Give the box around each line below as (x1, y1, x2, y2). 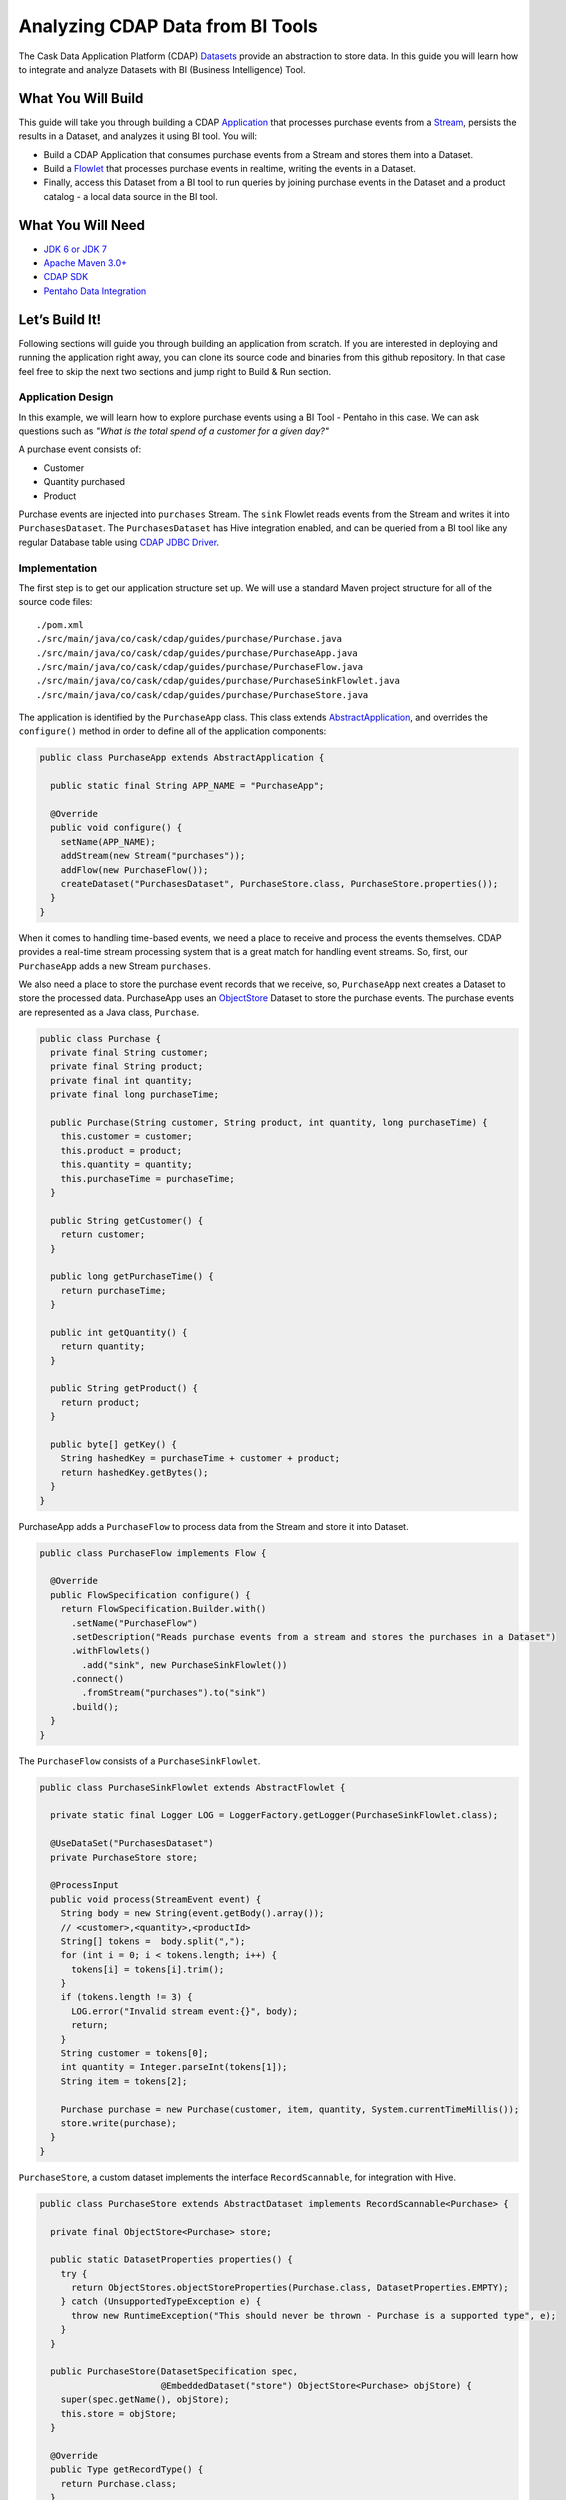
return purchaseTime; (60, 1285, 167, 1296)
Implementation (18, 561, 98, 575)
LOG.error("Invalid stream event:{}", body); (71, 2005, 299, 2017)
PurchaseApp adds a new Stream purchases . (18, 960, 212, 972)
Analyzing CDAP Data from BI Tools (18, 15, 319, 37)
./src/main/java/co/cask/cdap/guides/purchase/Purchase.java (36, 633, 342, 645)
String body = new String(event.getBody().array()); (60, 1908, 325, 1919)
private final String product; (50, 1061, 204, 1072)
